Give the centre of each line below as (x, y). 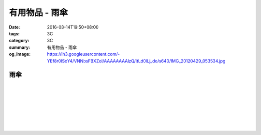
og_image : (20, 54)
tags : (14, 33)
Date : (14, 27)
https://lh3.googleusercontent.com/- (84, 54)
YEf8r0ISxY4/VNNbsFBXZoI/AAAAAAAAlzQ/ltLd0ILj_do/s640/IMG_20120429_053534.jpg (136, 61)
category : (19, 41)
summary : (20, 47)
